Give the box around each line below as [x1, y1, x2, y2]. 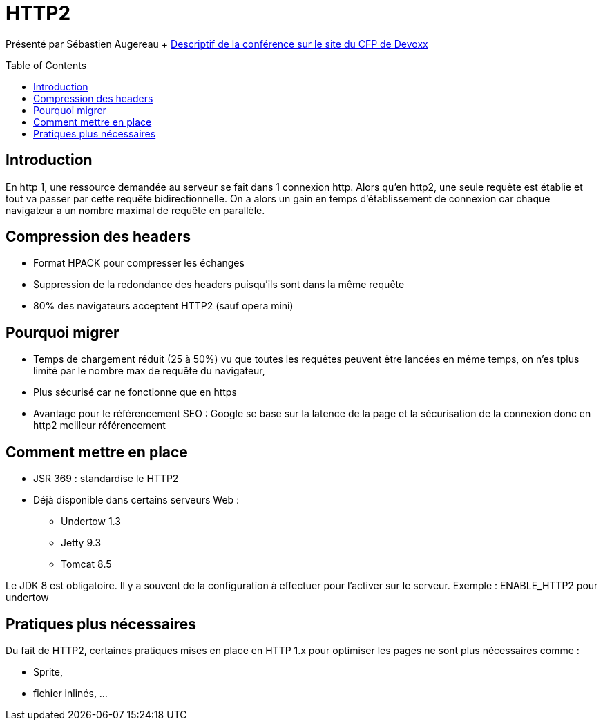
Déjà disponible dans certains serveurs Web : [33, 494, 240, 506]
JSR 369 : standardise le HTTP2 [33, 472, 179, 485]
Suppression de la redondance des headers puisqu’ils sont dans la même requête [33, 278, 405, 291]
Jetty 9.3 [61, 537, 102, 549]
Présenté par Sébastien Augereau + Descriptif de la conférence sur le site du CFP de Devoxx [6, 37, 428, 50]
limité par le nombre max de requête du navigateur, [33, 365, 265, 377]
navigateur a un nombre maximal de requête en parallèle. [6, 204, 265, 216]
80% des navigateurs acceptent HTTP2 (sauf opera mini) [33, 300, 294, 312]
